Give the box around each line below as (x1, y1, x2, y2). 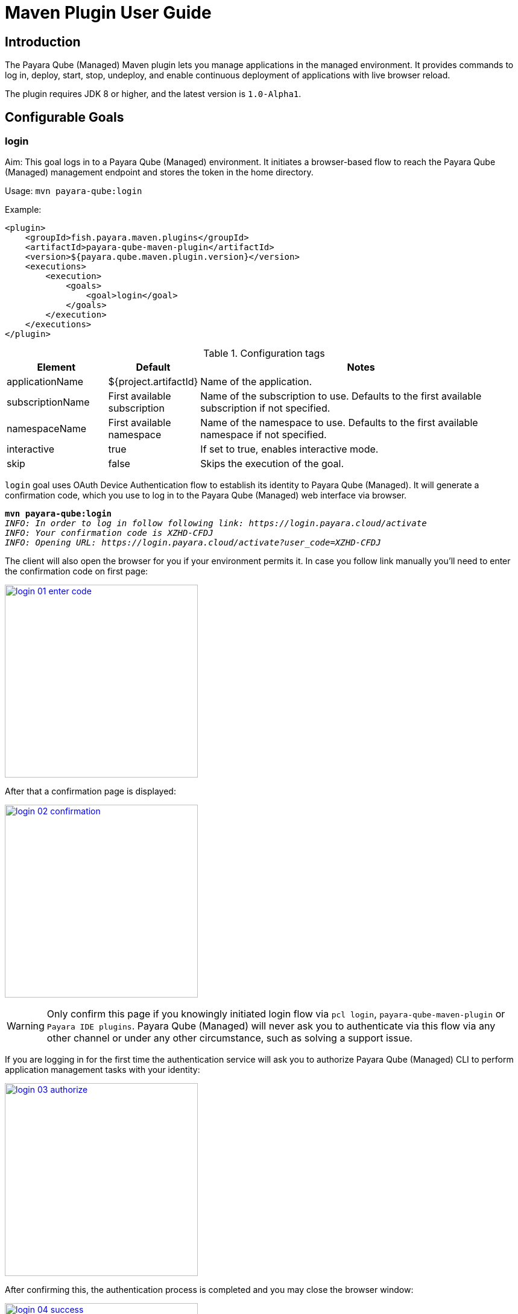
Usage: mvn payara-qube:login (5, 186, 142, 196)
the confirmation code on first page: (5, 566, 148, 577)
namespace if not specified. (200, 429, 327, 441)
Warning (7, 1020, 45, 1033)
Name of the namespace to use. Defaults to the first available (200, 417, 478, 429)
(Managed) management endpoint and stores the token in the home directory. (5, 167, 314, 178)
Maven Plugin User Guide (5, 2, 212, 23)
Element (37, 361, 76, 374)
